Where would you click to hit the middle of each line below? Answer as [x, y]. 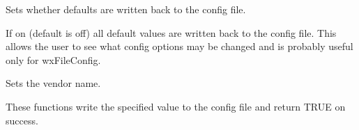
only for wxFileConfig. [53, 59]
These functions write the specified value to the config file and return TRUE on [176, 106]
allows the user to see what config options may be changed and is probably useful [179, 46]
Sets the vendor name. [53, 83]
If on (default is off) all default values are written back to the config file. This [171, 32]
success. [22, 120]
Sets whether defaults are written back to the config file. [126, 9]
